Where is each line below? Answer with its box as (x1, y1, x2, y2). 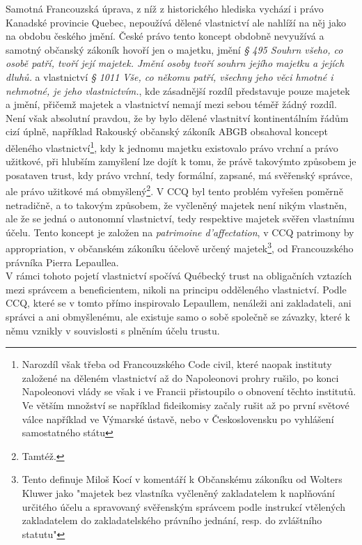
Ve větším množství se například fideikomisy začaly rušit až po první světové (22, 398, 349, 412)
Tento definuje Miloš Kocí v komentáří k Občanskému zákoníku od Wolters (22, 472, 343, 486)
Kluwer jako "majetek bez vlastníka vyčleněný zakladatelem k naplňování (22, 485, 335, 500)
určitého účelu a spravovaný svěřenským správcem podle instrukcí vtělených (22, 499, 345, 514)
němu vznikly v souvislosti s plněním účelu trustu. (6, 323, 220, 337)
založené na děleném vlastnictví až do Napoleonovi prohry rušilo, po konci (22, 370, 339, 385)
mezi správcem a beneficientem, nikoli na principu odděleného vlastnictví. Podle (6, 282, 347, 296)
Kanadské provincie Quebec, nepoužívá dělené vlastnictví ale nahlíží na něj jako (6, 15, 347, 29)
